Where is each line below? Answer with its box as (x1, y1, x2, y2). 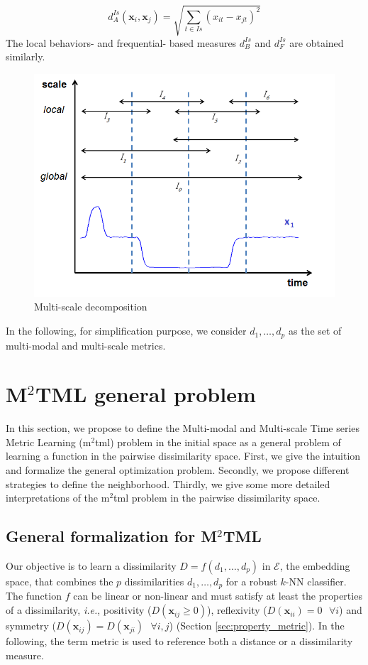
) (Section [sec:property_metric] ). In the (169, 618, 345, 633)
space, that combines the (6, 574, 113, 589)
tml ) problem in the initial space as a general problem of (95, 434, 341, 449)
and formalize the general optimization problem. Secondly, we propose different (6, 463, 350, 477)
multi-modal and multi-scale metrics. (6, 337, 166, 352)
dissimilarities (124, 574, 184, 589)
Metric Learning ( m (6, 434, 91, 449)
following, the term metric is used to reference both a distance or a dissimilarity (6, 634, 353, 649)
